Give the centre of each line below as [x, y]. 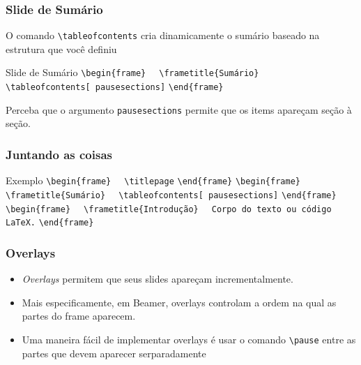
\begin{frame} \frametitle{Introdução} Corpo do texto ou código [169, 209]
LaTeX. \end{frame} [50, 223]
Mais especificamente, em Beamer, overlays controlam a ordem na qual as [179, 302]
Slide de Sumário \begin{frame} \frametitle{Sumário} [132, 72]
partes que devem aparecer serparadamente [114, 353]
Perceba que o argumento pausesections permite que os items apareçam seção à [179, 109]
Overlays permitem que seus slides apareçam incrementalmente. [158, 279]
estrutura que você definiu [61, 49]
